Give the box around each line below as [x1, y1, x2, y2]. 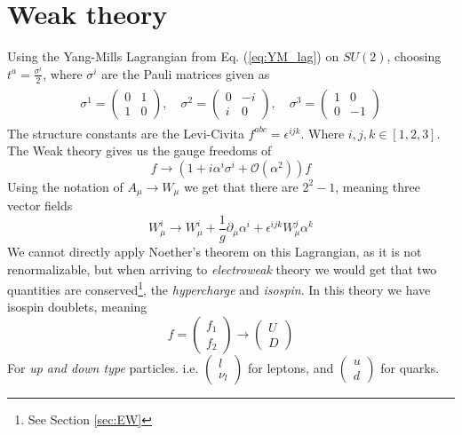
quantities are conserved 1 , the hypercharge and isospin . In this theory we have [7, 278, 431, 298]
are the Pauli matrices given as [101, 64, 270, 83]
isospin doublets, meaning [7, 297, 147, 316]
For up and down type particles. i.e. [7, 359, 199, 376]
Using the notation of [7, 177, 123, 195]
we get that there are [183, 177, 299, 195]
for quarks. [380, 359, 440, 376]
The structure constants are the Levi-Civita [7, 123, 244, 142]
